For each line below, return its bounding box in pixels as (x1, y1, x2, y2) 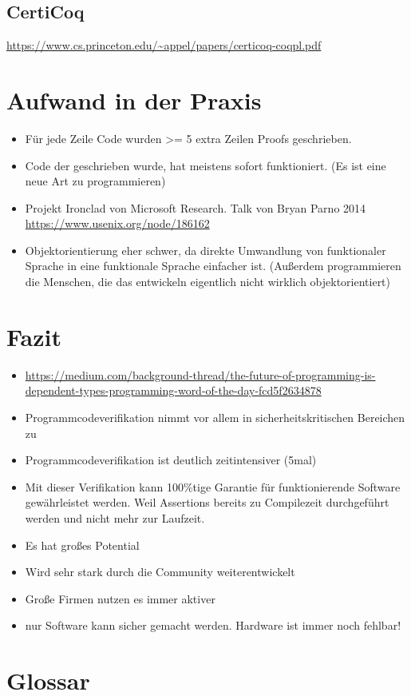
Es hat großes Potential (25, 536, 140, 553)
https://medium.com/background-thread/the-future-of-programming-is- (25, 366, 376, 383)
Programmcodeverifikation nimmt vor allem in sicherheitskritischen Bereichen (25, 408, 405, 425)
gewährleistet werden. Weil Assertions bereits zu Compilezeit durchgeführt (25, 494, 389, 511)
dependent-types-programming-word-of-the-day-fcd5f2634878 (25, 382, 322, 399)
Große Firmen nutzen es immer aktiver (25, 590, 215, 607)
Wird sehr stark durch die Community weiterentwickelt (25, 563, 295, 580)
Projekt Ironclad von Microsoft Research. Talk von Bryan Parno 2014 (25, 199, 366, 216)
